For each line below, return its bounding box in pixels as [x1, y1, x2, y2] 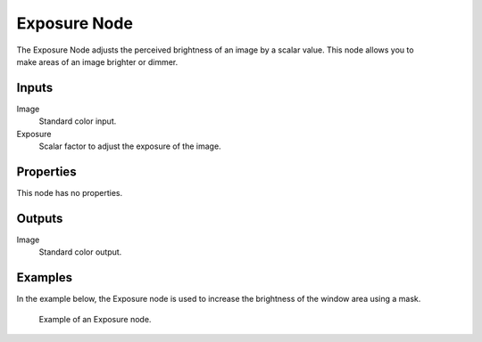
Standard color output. [38, 247, 122, 257]
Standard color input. [38, 116, 117, 126]
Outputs [16, 210, 63, 226]
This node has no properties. [16, 187, 123, 198]
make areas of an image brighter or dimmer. [16, 56, 179, 67]
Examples [16, 270, 73, 285]
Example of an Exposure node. [38, 313, 152, 324]
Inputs [16, 80, 54, 95]
